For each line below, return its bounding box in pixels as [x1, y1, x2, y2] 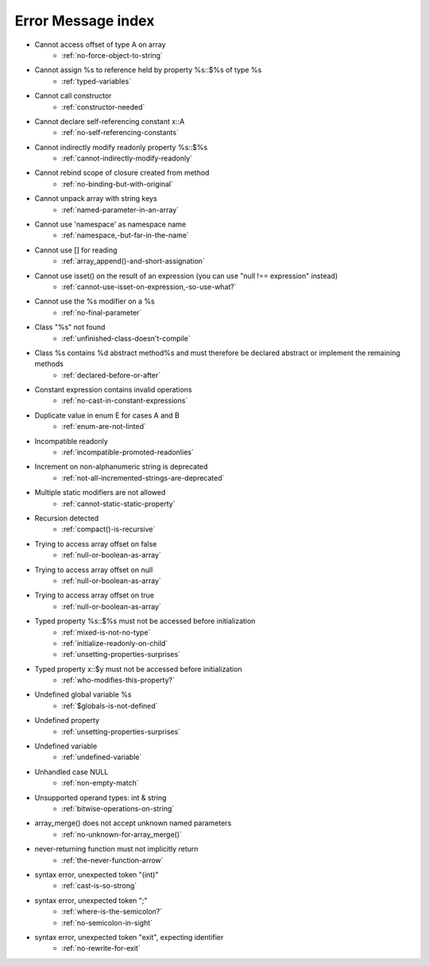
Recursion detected [34, 513, 99, 523]
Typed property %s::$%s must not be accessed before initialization [34, 616, 256, 626]
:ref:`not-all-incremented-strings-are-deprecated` [61, 473, 225, 482]
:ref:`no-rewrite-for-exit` [61, 944, 141, 953]
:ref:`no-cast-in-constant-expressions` [61, 396, 188, 405]
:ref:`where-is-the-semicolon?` [61, 906, 163, 917]
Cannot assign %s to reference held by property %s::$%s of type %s [34, 65, 262, 75]
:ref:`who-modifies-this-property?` [61, 675, 175, 685]
